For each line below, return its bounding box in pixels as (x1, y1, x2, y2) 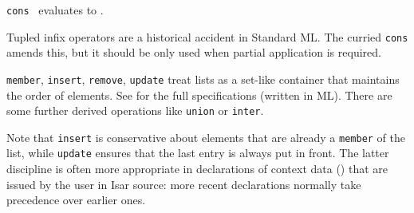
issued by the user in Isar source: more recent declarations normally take (6, 176, 361, 192)
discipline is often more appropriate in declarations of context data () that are (6, 160, 388, 177)
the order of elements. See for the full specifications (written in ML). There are (6, 86, 392, 103)
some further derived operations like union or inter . (6, 102, 264, 119)
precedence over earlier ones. (6, 191, 146, 208)
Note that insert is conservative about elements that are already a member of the (6, 128, 406, 145)
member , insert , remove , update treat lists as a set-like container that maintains (6, 70, 400, 87)
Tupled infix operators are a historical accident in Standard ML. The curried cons (6, 28, 408, 45)
